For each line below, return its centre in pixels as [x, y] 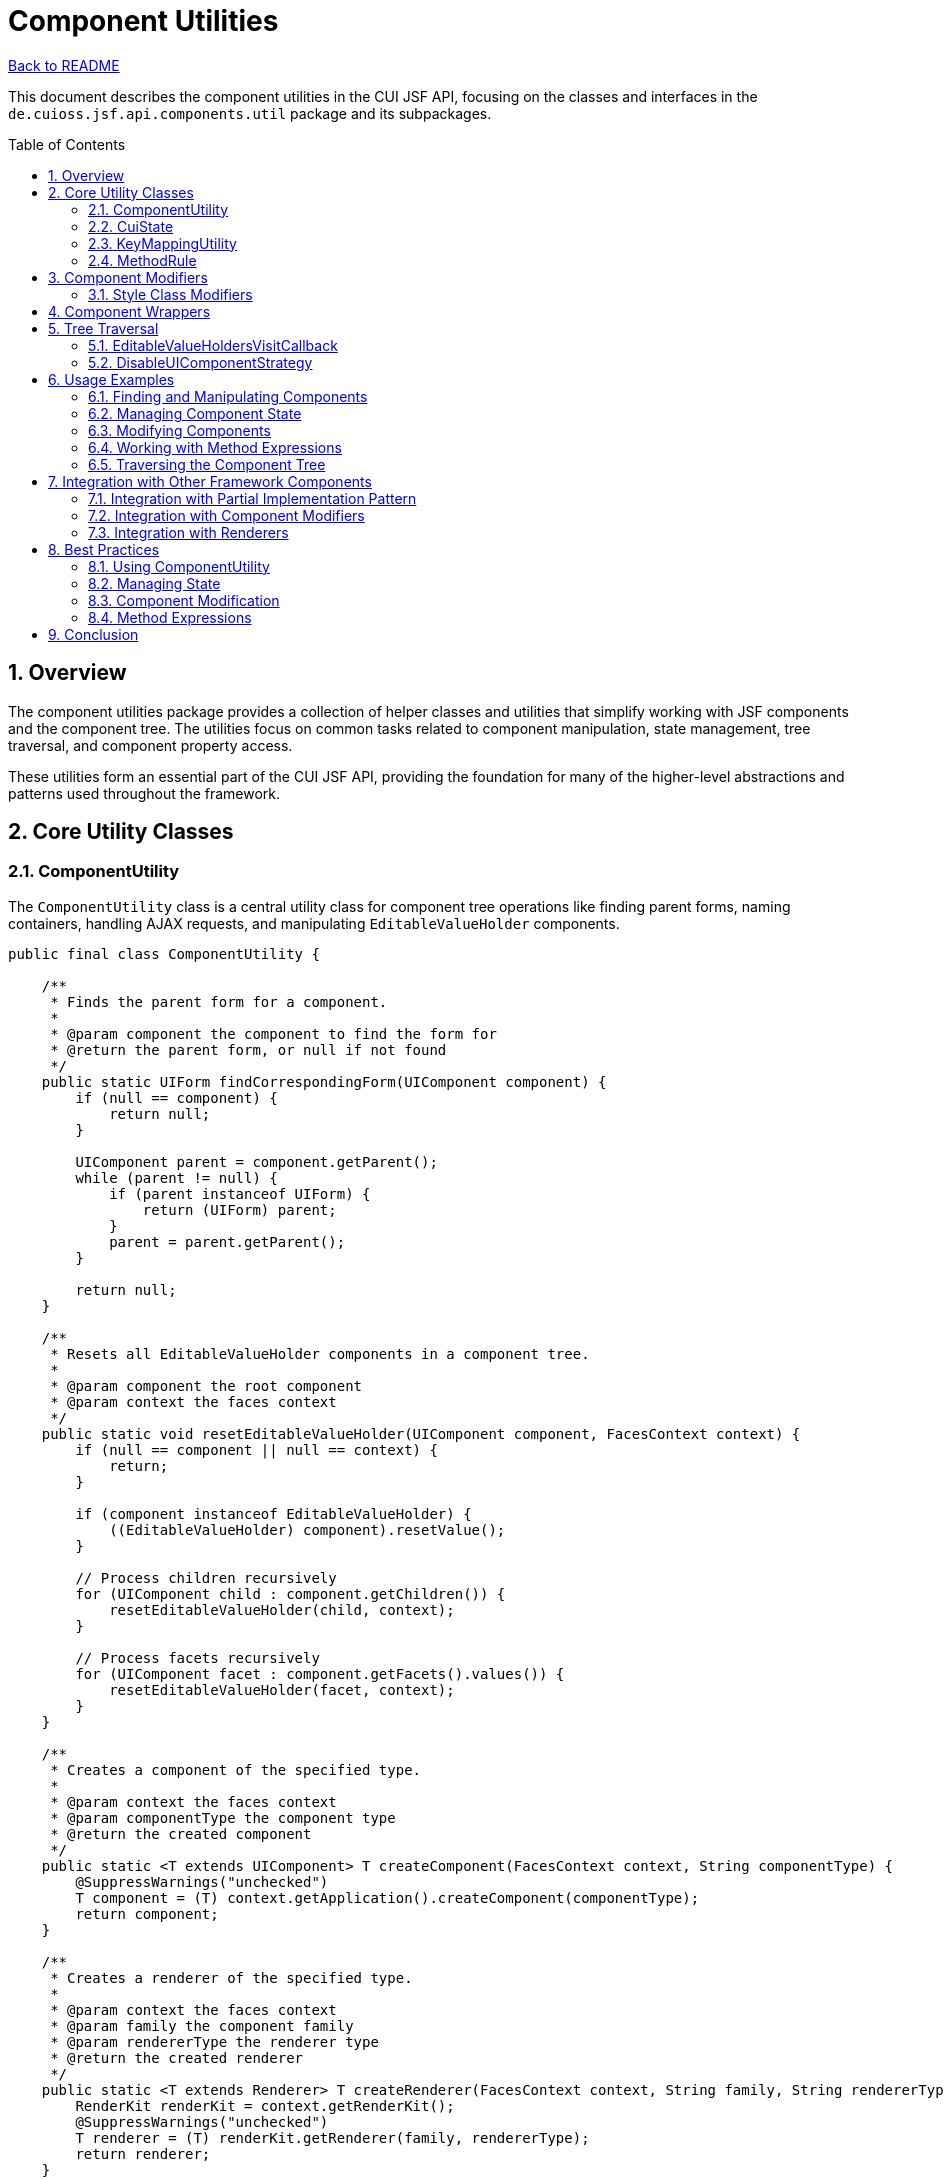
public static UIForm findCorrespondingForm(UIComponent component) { [324, 1081]
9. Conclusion [93, 634]
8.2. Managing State [154, 583]
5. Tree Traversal [103, 328]
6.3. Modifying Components [179, 430]
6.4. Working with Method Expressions [215, 447]
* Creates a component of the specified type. [236, 1769]
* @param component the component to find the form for [273, 1033]
